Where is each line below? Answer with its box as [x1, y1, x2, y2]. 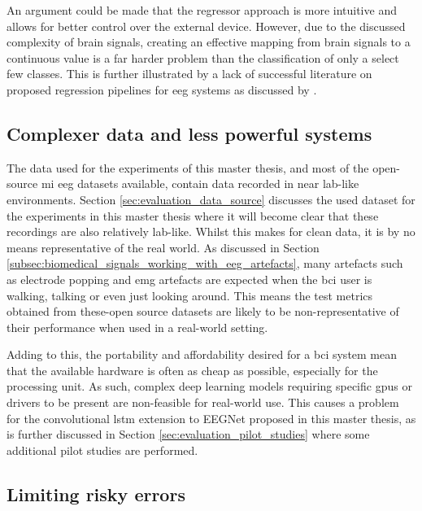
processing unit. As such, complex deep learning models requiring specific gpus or [7, 378, 412, 395]
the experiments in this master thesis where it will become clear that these [7, 207, 379, 224]
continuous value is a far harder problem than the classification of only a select [7, 49, 399, 66]
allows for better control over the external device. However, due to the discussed [7, 17, 406, 34]
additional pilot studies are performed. [7, 441, 198, 458]
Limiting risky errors [7, 481, 185, 506]
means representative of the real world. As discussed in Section [7, 238, 320, 255]
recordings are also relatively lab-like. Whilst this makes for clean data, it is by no [7, 223, 415, 240]
